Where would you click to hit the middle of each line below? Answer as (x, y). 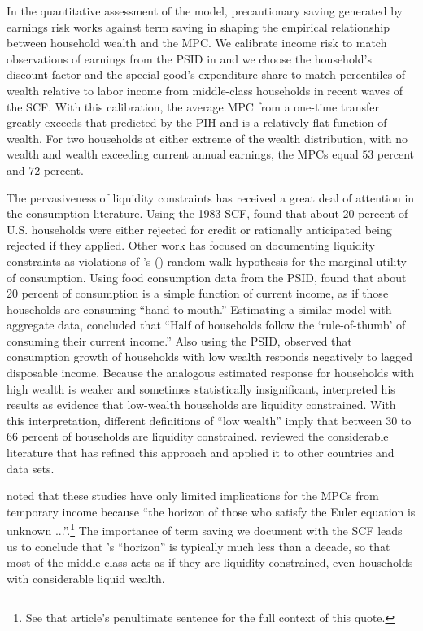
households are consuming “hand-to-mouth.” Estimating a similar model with (199, 309)
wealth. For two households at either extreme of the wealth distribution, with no (207, 138)
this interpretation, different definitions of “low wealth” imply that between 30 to (209, 420)
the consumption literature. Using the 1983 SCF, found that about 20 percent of (207, 213)
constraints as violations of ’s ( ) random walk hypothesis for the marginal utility (207, 261)
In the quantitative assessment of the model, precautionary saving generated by (205, 11)
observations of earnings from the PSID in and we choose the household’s (189, 58)
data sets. (31, 468)
